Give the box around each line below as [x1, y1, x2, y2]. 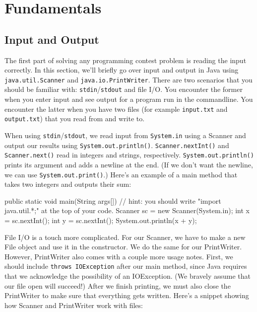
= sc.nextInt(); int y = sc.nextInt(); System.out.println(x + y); [4, 215, 197, 225]
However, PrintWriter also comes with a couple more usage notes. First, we [4, 251, 233, 261]
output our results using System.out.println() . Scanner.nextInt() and [4, 140, 229, 150]
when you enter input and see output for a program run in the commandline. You [4, 94, 253, 104]
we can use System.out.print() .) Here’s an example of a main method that [4, 169, 238, 179]
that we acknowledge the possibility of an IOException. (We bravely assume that [4, 271, 251, 281]
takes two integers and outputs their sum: [4, 179, 131, 189]
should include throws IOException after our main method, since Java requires [4, 261, 247, 271]
